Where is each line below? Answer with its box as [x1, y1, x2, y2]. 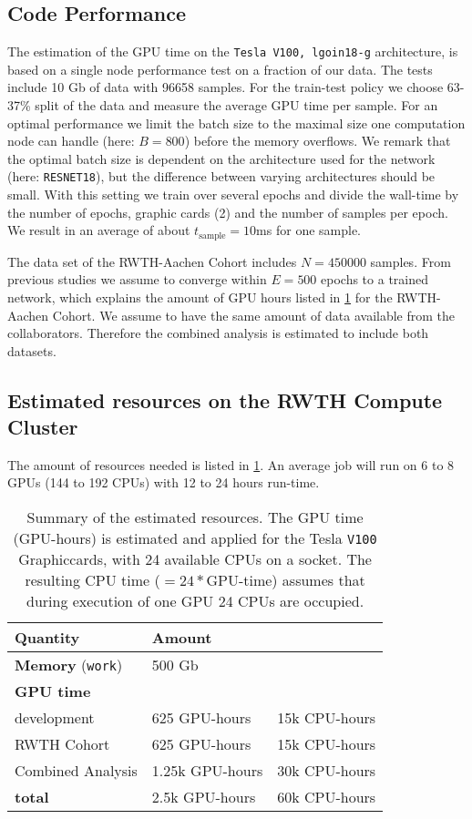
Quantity [15, 627, 80, 649]
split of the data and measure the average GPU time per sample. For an [35, 96, 438, 115]
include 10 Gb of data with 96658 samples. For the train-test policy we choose [7, 77, 444, 97]
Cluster [7, 413, 78, 441]
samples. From [370, 251, 451, 271]
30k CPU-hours [277, 760, 376, 782]
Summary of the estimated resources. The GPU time [26, 507, 364, 528]
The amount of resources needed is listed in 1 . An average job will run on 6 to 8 [7, 455, 455, 474]
